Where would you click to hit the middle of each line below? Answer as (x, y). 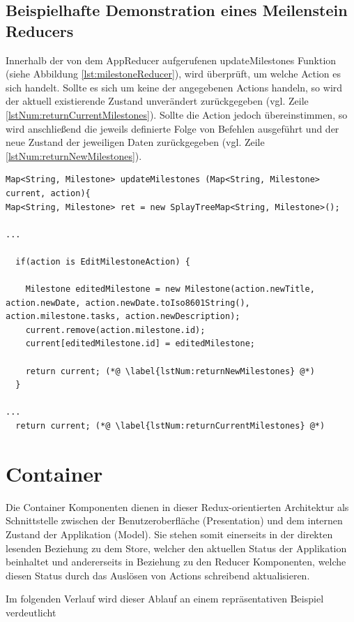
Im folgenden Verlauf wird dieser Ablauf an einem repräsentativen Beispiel (165, 599)
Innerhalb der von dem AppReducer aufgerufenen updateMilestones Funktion (171, 60)
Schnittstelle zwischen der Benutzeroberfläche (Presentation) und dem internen (174, 520)
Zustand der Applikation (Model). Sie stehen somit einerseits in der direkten (169, 534)
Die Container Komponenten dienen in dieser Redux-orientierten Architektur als (177, 506)
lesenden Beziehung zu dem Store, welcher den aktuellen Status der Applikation (176, 548)
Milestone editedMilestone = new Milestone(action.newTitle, (170, 289)
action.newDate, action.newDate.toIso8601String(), (128, 303)
